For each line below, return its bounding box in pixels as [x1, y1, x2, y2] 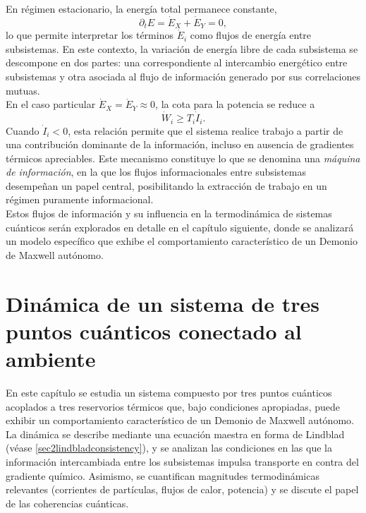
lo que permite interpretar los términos [6, 28, 173, 42]
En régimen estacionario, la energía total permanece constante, [6, 1, 277, 16]
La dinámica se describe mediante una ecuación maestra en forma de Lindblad [6, 426, 345, 441]
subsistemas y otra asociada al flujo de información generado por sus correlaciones [6, 69, 360, 84]
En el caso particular [6, 97, 96, 111]
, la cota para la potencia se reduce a [155, 97, 315, 111]
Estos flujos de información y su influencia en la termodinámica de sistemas [6, 206, 332, 221]
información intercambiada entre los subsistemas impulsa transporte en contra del [6, 454, 359, 469]
